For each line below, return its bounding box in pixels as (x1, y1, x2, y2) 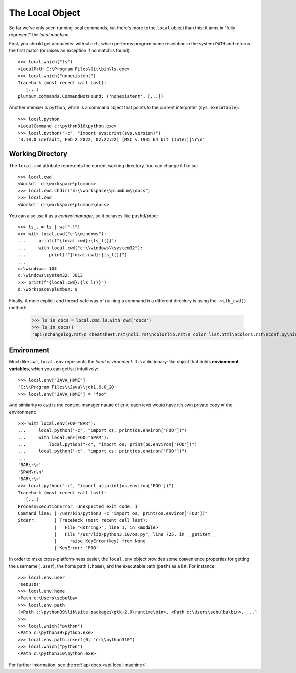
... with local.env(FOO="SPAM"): (18, 434, 110, 440)
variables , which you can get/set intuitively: (9, 366, 99, 372)
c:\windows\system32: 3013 (18, 272, 83, 278)
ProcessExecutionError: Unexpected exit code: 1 (18, 503, 138, 509)
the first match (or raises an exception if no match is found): (9, 47, 131, 53)
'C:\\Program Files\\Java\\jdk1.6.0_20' (18, 384, 117, 390)
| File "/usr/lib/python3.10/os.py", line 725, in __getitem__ (54, 532, 216, 537)
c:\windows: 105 (18, 266, 57, 271)
